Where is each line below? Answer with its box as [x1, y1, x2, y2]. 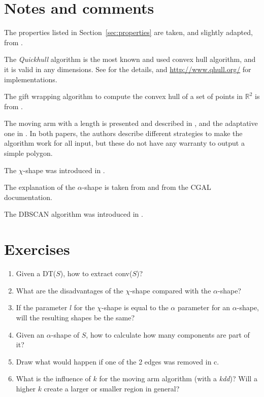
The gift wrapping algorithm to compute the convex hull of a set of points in [4, 91, 243, 102]
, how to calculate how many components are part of [86, 329, 250, 340]
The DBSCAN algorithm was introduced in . [4, 209, 143, 219]
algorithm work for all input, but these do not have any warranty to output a [4, 138, 245, 148]
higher [16, 383, 36, 393]
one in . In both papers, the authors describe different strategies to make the [4, 127, 243, 138]
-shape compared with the [130, 285, 211, 295]
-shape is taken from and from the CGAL [82, 182, 211, 192]
